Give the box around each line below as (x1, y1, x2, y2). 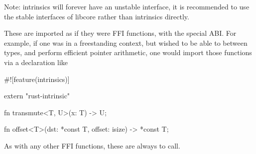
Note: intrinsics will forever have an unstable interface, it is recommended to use (4, 1, 250, 11)
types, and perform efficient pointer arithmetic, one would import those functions (4, 47, 252, 58)
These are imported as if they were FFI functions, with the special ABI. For (4, 28, 237, 38)
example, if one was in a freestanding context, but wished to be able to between (4, 37, 248, 48)
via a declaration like (4, 57, 68, 67)
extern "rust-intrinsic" (4, 90, 70, 101)
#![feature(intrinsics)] (4, 74, 70, 84)
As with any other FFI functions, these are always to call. (4, 140, 180, 151)
